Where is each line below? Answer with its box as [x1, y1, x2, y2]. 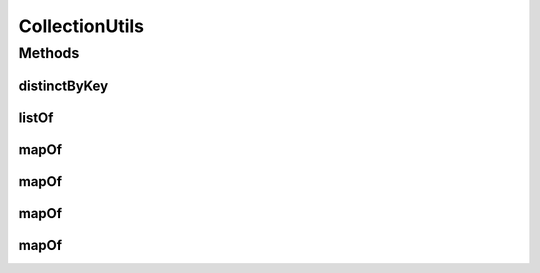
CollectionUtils [18, 15, 145, 37]
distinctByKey [18, 77, 109, 94]
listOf [18, 109, 54, 126]
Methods [18, 44, 80, 62]
